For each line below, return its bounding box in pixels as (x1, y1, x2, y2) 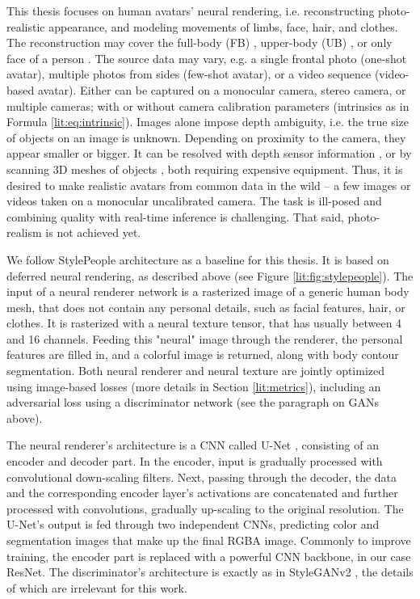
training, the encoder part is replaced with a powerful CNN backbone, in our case (6, 547, 411, 564)
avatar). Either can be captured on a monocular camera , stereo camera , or (37, 81, 406, 98)
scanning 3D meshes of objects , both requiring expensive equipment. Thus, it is (6, 160, 403, 177)
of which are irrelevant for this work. (6, 579, 187, 596)
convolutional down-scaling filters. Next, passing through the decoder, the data (6, 468, 397, 485)
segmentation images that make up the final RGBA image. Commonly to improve (6, 532, 411, 548)
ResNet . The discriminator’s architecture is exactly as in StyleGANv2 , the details (6, 563, 414, 580)
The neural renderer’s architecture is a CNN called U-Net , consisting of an (6, 437, 379, 453)
